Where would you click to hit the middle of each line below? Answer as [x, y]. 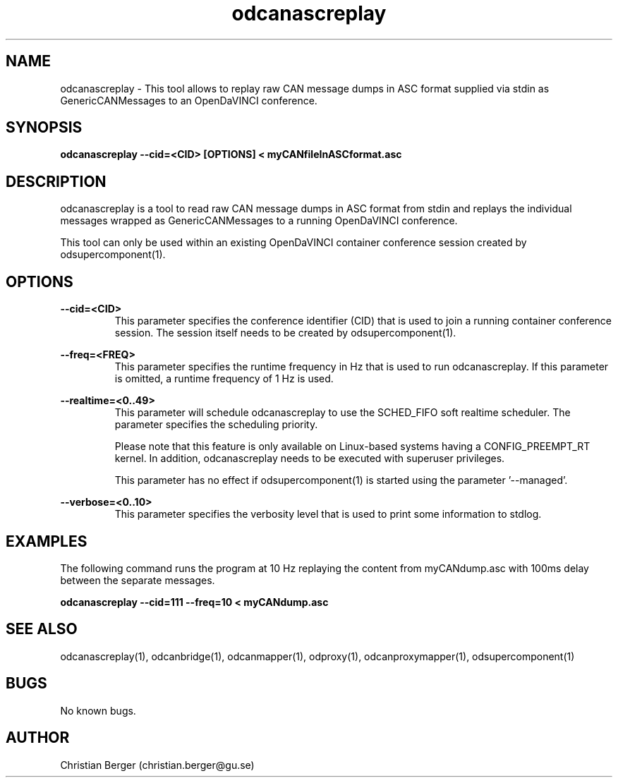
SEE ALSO [42, 629]
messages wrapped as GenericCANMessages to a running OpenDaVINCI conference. [259, 221]
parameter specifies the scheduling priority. [216, 425]
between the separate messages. [138, 580]
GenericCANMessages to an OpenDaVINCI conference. [189, 100]
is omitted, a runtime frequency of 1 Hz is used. [224, 379]
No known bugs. [98, 710]
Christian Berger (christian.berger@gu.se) [157, 765]
